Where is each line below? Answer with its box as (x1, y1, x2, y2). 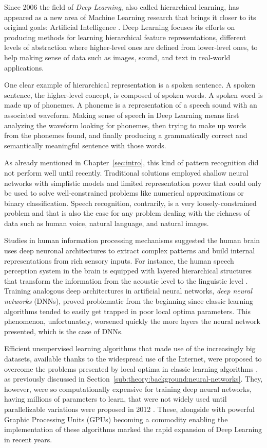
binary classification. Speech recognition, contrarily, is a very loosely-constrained (4, 197, 257, 208)
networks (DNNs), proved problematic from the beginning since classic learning (4, 296, 254, 306)
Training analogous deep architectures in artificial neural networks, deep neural (4, 285, 253, 296)
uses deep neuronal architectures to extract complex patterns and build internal (4, 245, 255, 256)
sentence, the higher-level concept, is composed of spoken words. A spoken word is (4, 89, 263, 100)
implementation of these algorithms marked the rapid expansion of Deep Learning (4, 424, 262, 435)
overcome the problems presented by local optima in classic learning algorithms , (4, 363, 258, 374)
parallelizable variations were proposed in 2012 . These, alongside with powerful (4, 403, 255, 414)
